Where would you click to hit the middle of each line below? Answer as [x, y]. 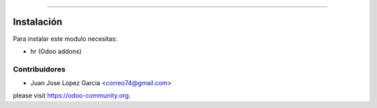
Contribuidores [39, 69]
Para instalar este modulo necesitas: [65, 39]
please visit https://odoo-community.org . [72, 96]
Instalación [38, 22]
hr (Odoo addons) [56, 51]
